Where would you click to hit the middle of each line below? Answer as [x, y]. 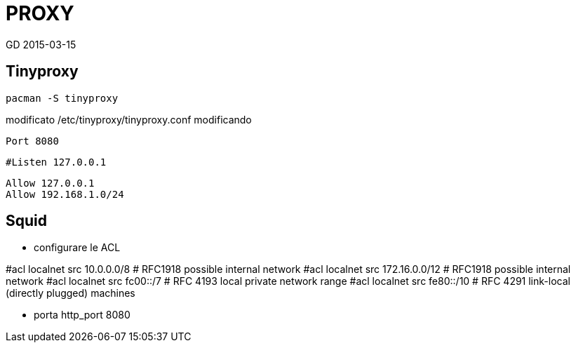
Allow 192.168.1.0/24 [65, 194]
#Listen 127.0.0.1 [56, 162]
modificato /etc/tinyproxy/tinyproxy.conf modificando [129, 119]
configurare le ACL [77, 248]
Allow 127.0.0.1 [50, 183]
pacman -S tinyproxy [62, 98]
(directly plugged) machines [71, 293]
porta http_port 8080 [82, 315]
